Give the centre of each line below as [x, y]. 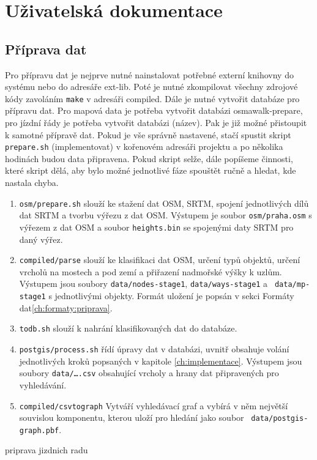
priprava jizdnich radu [47, 450]
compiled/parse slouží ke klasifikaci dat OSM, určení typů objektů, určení [160, 260]
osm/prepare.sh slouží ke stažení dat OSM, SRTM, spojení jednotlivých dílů [164, 203]
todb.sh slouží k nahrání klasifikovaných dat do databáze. [128, 328]
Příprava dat [46, 49]
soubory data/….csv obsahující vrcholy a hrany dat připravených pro [149, 373]
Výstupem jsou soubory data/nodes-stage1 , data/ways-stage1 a [144, 284]
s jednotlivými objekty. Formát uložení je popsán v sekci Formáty [171, 296]
